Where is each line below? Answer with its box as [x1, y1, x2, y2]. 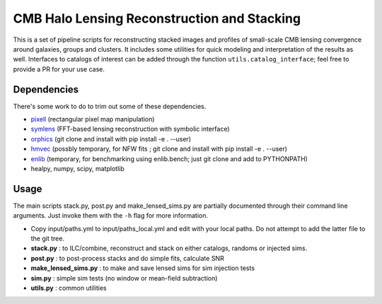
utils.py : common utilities [30, 283, 107, 292]
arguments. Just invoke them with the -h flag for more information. [13, 211, 209, 220]
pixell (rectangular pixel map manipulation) [30, 115, 155, 124]
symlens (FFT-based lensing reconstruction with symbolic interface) [30, 124, 230, 134]
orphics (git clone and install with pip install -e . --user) [30, 134, 191, 143]
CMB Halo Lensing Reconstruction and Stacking [13, 11, 301, 26]
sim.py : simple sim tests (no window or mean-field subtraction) [30, 274, 218, 282]
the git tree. [30, 234, 65, 243]
